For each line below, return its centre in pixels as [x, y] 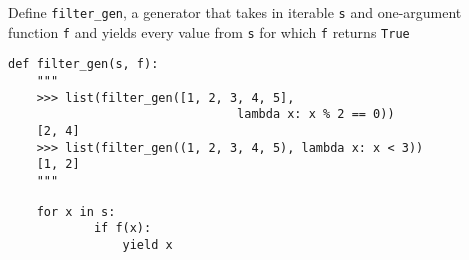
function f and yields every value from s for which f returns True [209, 31]
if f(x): [122, 228]
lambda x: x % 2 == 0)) [316, 114]
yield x [147, 244]
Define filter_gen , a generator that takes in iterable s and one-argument [235, 12]
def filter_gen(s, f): [83, 64]
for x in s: [76, 211]
